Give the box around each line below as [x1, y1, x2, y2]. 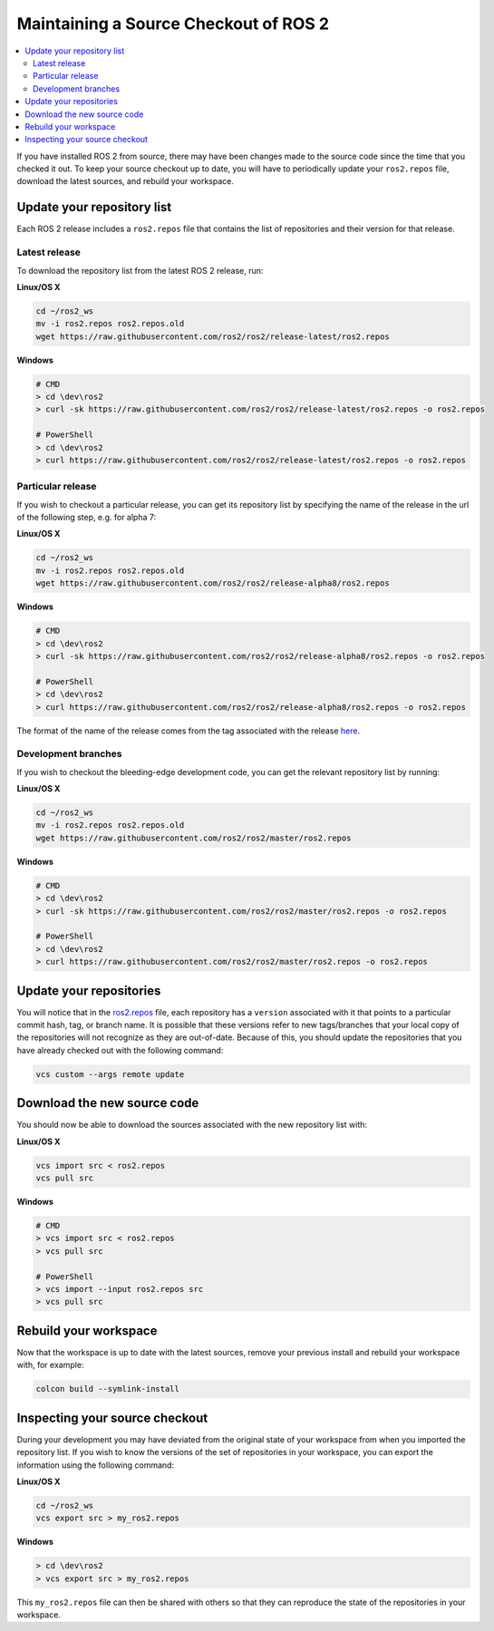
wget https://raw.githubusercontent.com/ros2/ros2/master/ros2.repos [35, 832, 352, 843]
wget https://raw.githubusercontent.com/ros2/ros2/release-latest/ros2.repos [35, 331, 390, 342]
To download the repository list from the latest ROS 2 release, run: [16, 265, 264, 276]
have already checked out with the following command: [16, 1044, 224, 1055]
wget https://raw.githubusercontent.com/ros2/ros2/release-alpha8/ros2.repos [35, 578, 390, 588]
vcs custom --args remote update [35, 1069, 185, 1079]
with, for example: [16, 1360, 84, 1371]
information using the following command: [16, 1460, 175, 1471]
